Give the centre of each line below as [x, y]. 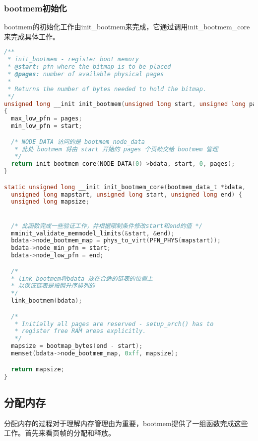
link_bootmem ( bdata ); [47, 301]
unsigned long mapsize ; [50, 202]
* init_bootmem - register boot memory [73, 59]
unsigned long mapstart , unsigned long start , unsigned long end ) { [127, 194]
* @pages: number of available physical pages [86, 74]
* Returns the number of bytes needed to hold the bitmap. [107, 89]
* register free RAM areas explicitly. [80, 331]
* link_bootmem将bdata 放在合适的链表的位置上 [82, 278]
